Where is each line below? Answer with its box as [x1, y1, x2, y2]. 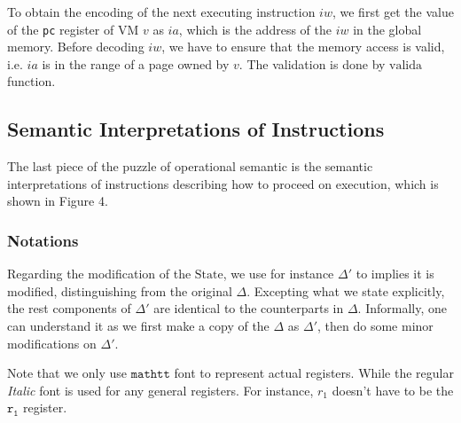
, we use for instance [223, 264, 334, 283]
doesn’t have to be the [332, 380, 454, 399]
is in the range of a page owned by [42, 54, 230, 73]
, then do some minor [317, 317, 434, 335]
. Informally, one [357, 299, 447, 317]
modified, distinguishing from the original [7, 281, 232, 300]
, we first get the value [332, 3, 454, 20]
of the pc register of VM [7, 20, 139, 38]
